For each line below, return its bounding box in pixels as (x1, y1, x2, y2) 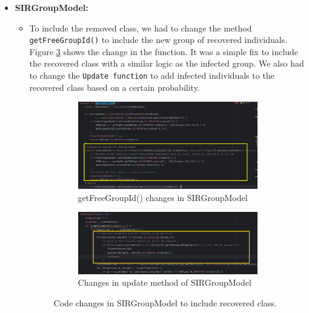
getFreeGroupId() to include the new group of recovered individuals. (29, 33, 288, 46)
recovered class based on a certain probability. (29, 81, 200, 93)
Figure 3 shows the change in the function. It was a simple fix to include (29, 45, 299, 58)
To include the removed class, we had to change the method (29, 21, 252, 34)
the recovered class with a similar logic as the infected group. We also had (29, 57, 304, 70)
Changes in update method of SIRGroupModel (78, 276, 251, 289)
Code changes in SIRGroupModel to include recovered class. (53, 296, 277, 309)
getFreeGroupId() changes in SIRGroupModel (78, 191, 248, 203)
